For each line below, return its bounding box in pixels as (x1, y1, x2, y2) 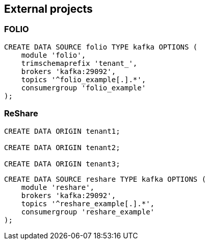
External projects (4, 3, 93, 15)
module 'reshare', (21, 183, 95, 191)
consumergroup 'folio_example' (21, 83, 146, 92)
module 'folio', (21, 51, 86, 59)
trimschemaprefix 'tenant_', (21, 59, 138, 67)
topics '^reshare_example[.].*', (21, 199, 155, 208)
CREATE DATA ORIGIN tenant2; (4, 143, 120, 152)
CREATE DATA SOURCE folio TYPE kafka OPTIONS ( (4, 42, 198, 51)
